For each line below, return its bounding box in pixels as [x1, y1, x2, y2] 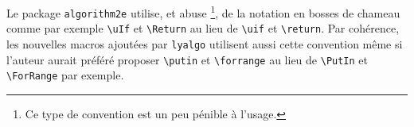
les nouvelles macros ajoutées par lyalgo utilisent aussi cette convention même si [6, 35, 403, 52]
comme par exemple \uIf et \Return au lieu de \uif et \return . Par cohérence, [6, 20, 400, 37]
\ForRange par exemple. [6, 67, 124, 83]
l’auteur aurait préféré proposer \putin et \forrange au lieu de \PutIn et [6, 51, 369, 67]
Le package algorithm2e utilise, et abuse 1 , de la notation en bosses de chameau [6, 2, 400, 21]
